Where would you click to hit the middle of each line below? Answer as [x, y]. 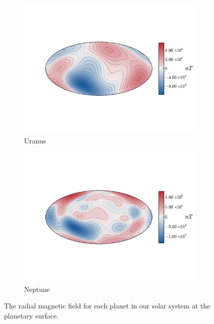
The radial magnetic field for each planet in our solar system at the [107, 306]
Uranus [35, 140]
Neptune [37, 289]
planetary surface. [31, 315]
